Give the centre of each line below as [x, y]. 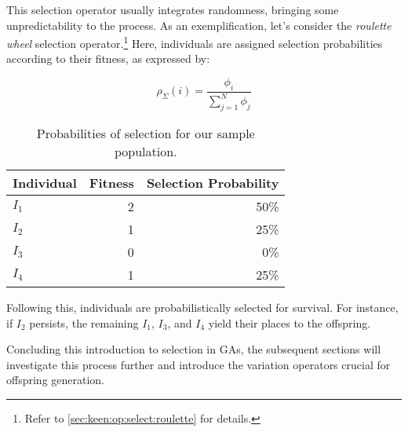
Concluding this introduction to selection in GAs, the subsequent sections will [194, 349]
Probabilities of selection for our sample [146, 133]
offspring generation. [56, 380]
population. [146, 151]
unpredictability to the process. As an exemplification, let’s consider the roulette [199, 25]
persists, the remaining [84, 322]
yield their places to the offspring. [290, 322]
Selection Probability [213, 183]
